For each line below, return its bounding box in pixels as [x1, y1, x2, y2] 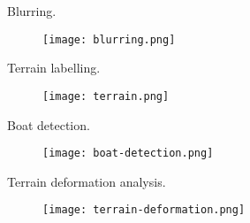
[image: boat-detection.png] [42, 147, 214, 160]
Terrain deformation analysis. [7, 172, 166, 190]
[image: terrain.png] [42, 89, 170, 103]
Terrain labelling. [7, 58, 101, 77]
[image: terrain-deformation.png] [42, 204, 246, 217]
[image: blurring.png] [42, 33, 176, 46]
